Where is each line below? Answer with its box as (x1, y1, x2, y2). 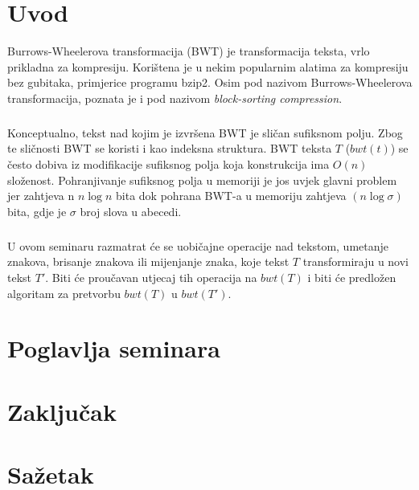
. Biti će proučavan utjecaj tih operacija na (45, 269, 257, 285)
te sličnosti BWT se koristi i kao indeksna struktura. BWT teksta (7, 140, 332, 157)
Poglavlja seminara (7, 332, 220, 365)
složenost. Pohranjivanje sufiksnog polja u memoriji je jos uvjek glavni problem (7, 171, 397, 188)
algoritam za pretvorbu (7, 284, 121, 301)
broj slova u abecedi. (80, 202, 182, 219)
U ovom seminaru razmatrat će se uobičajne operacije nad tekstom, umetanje (7, 237, 389, 254)
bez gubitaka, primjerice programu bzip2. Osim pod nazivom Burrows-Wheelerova (7, 74, 413, 91)
